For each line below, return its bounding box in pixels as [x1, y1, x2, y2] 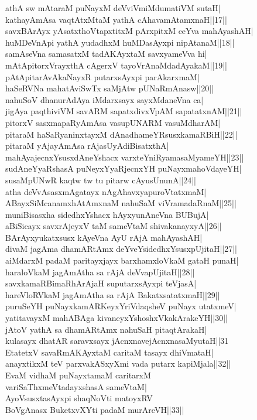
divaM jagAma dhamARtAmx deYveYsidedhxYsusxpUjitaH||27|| [5, 243, 237, 255]
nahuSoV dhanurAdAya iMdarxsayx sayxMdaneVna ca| [5, 93, 204, 105]
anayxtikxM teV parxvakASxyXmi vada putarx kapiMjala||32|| [5, 357, 231, 370]
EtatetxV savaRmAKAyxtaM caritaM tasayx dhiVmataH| [5, 346, 214, 358]
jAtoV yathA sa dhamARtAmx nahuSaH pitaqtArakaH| [5, 323, 207, 335]
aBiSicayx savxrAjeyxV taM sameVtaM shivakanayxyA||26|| [5, 220, 222, 232]
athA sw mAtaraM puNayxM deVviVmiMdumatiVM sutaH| [5, 2, 221, 13]
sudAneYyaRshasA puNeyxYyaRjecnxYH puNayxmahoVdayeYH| [5, 162, 242, 175]
